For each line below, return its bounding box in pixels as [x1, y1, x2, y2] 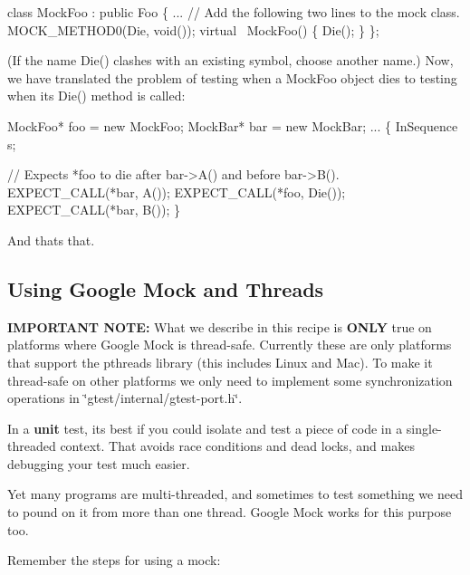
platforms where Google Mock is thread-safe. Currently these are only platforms [7, 335, 452, 354]
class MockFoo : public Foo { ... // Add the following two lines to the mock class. [7, 3, 460, 21]
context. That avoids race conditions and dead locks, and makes [60, 436, 415, 455]
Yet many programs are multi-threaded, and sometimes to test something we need [7, 484, 463, 503]
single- [406, 418, 442, 437]
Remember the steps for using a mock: [7, 551, 221, 570]
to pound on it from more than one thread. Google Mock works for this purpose [7, 503, 452, 522]
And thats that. [7, 230, 95, 249]
